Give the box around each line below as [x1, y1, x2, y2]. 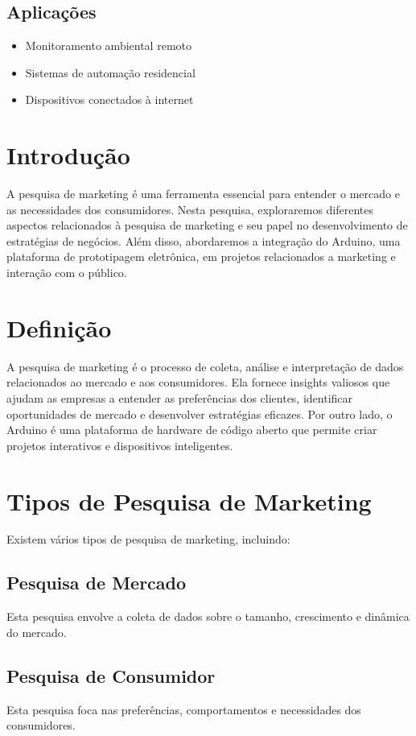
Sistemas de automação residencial [25, 64, 196, 81]
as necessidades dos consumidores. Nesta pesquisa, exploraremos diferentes [6, 201, 374, 217]
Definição [6, 311, 112, 344]
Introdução [6, 139, 130, 172]
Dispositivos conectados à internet [25, 91, 194, 108]
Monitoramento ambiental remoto [25, 37, 192, 54]
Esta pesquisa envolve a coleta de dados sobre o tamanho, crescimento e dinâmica [6, 608, 410, 625]
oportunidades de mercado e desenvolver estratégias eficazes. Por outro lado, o [6, 405, 393, 422]
